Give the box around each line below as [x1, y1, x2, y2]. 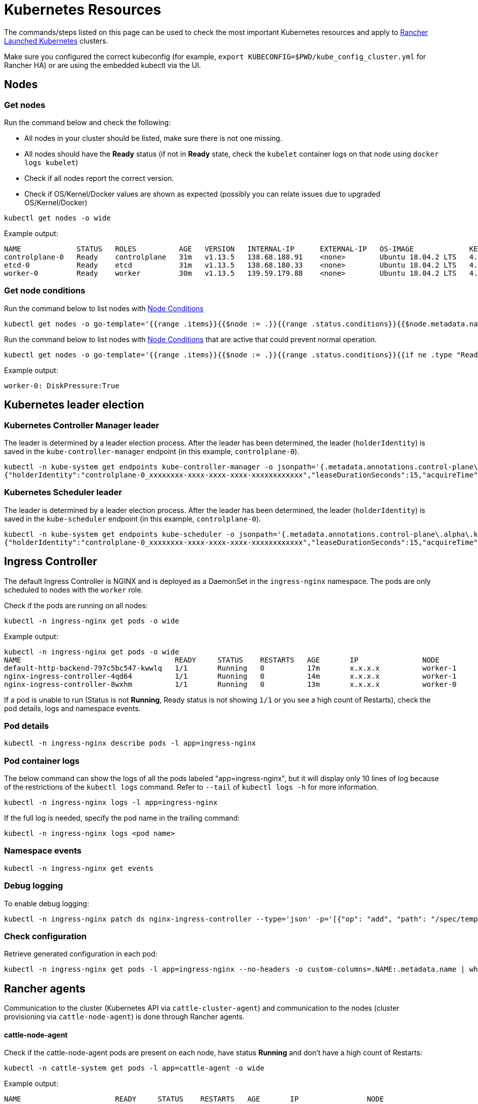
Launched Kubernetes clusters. [4, 36, 108, 45]
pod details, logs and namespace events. [4, 704, 141, 713]
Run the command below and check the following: [4, 118, 171, 127]
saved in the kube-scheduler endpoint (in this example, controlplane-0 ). [4, 514, 261, 523]
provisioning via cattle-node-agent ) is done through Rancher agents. [4, 1012, 245, 1021]
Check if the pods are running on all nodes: [4, 601, 148, 610]
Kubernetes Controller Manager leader [4, 420, 160, 430]
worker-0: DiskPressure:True [4, 381, 119, 390]
